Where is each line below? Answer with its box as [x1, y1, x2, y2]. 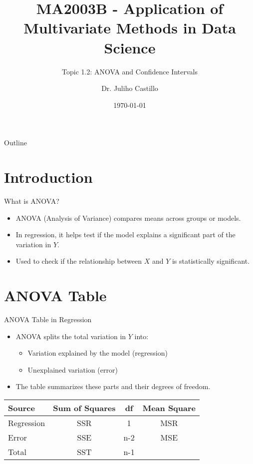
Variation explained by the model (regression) [27, 348, 168, 358]
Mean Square [142, 402, 196, 414]
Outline [4, 137, 27, 148]
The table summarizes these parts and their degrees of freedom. [15, 381, 211, 392]
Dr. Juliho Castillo [101, 83, 158, 93]
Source [8, 402, 35, 414]
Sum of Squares [53, 402, 116, 414]
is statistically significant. [172, 256, 250, 266]
